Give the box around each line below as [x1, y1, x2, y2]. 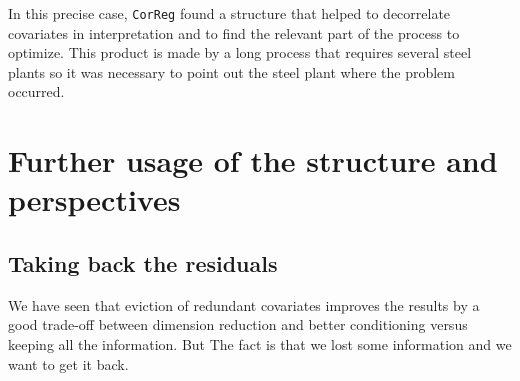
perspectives [8, 179, 181, 220]
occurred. [8, 81, 65, 102]
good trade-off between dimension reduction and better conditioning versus [8, 314, 468, 335]
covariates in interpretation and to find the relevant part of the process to [8, 22, 460, 43]
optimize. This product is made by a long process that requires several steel [8, 42, 472, 63]
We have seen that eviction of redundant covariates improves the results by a [8, 294, 480, 315]
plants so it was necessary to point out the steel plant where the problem [8, 61, 455, 82]
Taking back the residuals [8, 247, 278, 278]
